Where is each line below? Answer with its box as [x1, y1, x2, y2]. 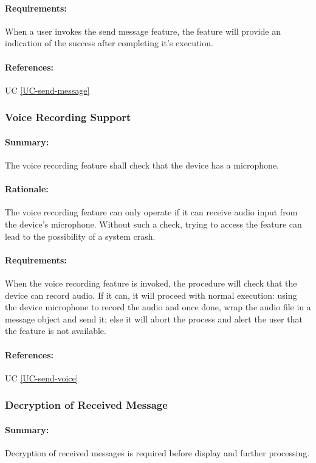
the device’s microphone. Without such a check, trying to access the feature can [5, 218, 302, 230]
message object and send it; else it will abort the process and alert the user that [5, 312, 303, 325]
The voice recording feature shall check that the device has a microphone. [5, 159, 279, 172]
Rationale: [5, 183, 49, 195]
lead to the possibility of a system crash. [5, 229, 156, 242]
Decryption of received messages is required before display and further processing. [5, 446, 310, 459]
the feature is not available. [5, 324, 106, 337]
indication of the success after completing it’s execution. [5, 37, 213, 49]
